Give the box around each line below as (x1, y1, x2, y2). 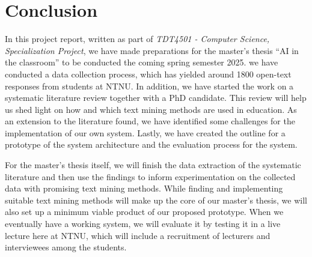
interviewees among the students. (5, 241, 127, 253)
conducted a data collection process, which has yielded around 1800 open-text (5, 67, 292, 80)
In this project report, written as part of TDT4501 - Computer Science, (5, 32, 270, 45)
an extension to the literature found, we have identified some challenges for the (5, 115, 295, 127)
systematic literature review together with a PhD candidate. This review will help (5, 91, 307, 104)
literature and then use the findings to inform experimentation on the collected (5, 170, 296, 183)
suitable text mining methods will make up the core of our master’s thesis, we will (5, 193, 307, 206)
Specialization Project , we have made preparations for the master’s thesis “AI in (5, 44, 299, 56)
